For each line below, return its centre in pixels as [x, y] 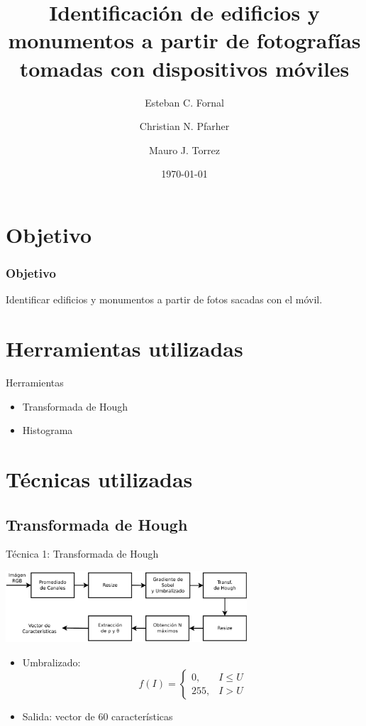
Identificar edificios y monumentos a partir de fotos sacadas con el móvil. [164, 299]
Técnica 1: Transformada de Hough [82, 554]
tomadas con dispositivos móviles [184, 68]
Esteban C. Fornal [184, 102]
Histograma [48, 430]
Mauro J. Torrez [184, 150]
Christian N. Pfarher [184, 126]
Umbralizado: [51, 662]
